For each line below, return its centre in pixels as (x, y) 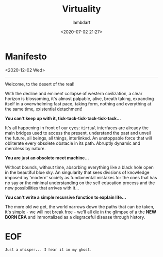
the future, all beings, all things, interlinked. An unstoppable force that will (79, 138)
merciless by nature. (25, 148)
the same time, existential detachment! (44, 109)
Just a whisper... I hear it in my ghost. (49, 249)
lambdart (81, 22)
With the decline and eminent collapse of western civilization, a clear (74, 93)
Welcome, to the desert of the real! (40, 84)
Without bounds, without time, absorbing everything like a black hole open (79, 167)
